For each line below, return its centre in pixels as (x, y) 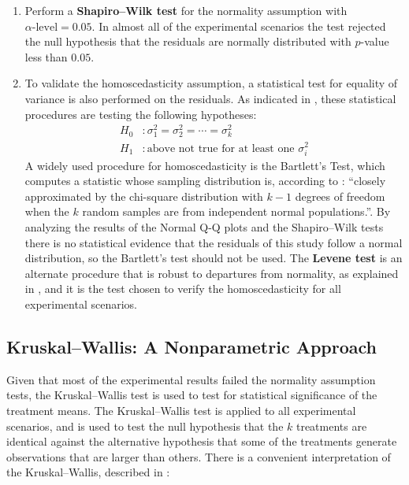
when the (47, 211)
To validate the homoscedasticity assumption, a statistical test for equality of (211, 83)
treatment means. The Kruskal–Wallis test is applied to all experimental (181, 411)
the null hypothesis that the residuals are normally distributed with (188, 41)
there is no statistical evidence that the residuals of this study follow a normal (214, 242)
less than (46, 56)
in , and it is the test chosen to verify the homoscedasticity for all (183, 289)
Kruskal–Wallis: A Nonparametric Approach (192, 347)
